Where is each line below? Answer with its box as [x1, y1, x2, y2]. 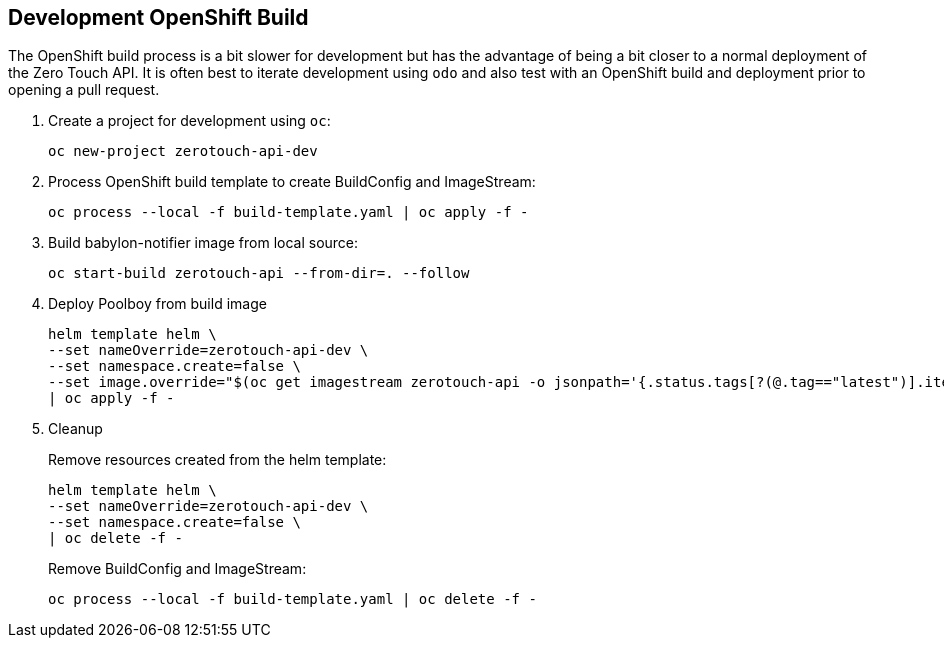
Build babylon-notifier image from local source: [48, 234, 359, 252]
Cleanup [48, 420, 103, 438]
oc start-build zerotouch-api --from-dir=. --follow [48, 265, 470, 282]
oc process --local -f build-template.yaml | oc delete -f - [48, 591, 537, 608]
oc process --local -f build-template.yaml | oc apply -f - [48, 204, 529, 221]
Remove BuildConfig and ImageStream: [48, 560, 307, 578]
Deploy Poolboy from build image [48, 295, 267, 313]
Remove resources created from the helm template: [48, 451, 387, 469]
